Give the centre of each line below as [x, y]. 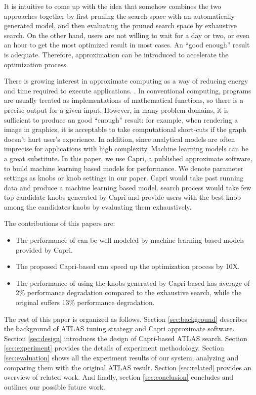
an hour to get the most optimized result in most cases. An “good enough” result [127, 45]
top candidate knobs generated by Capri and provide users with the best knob [123, 197]
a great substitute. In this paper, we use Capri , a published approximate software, [128, 158]
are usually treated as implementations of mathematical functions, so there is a [124, 100]
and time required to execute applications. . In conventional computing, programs [128, 90]
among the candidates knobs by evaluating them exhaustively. [98, 206]
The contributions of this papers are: [60, 223]
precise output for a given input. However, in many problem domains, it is [116, 110]
